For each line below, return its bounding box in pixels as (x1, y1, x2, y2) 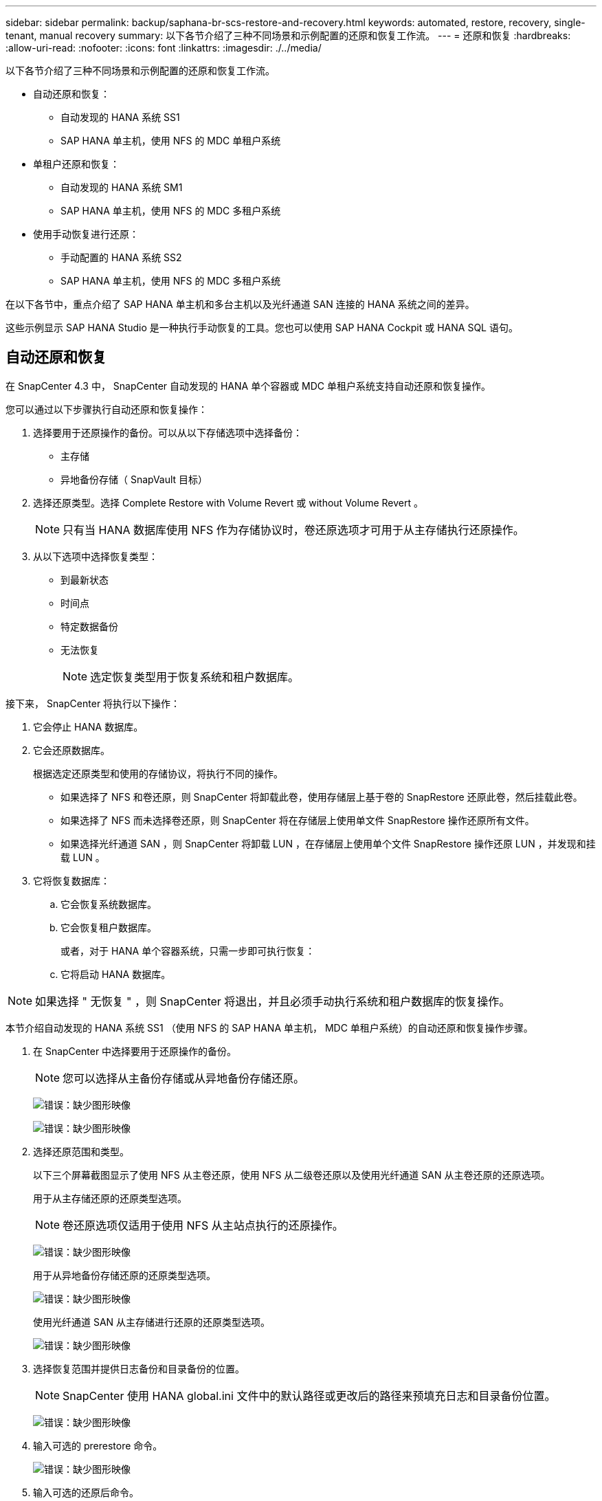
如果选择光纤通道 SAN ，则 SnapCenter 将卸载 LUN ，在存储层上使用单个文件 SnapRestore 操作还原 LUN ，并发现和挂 (60, 837, 596, 849)
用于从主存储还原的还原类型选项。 (33, 1192, 187, 1204)
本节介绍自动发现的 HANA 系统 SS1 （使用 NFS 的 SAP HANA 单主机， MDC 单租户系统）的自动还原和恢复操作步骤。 (5, 1021, 533, 1034)
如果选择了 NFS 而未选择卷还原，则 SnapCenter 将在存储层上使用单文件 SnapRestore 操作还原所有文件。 (60, 814, 535, 826)
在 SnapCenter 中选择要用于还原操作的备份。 (33, 1045, 237, 1057)
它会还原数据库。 (33, 744, 110, 756)
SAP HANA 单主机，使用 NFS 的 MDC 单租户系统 (60, 135, 281, 146)
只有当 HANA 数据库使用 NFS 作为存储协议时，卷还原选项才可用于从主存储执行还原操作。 (63, 522, 524, 537)
